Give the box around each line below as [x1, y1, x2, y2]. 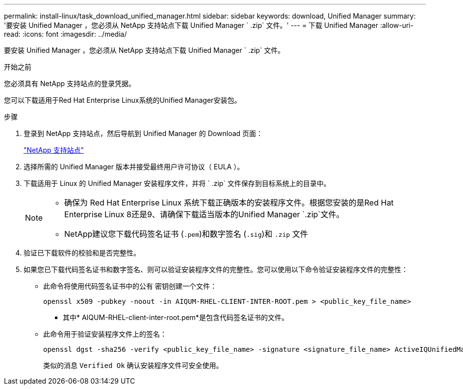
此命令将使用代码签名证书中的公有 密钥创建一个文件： [43, 282, 217, 290]
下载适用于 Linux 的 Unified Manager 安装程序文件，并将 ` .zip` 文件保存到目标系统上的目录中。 [24, 179, 331, 187]
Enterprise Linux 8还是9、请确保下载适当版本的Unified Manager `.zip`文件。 [64, 209, 344, 219]
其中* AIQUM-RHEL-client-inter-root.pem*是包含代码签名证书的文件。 [63, 313, 288, 321]
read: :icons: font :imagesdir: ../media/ [4, 30, 127, 38]
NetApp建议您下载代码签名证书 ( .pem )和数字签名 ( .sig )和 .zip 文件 [64, 229, 308, 239]
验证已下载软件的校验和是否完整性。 [24, 249, 140, 257]
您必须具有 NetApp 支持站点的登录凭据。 [4, 79, 135, 88]
